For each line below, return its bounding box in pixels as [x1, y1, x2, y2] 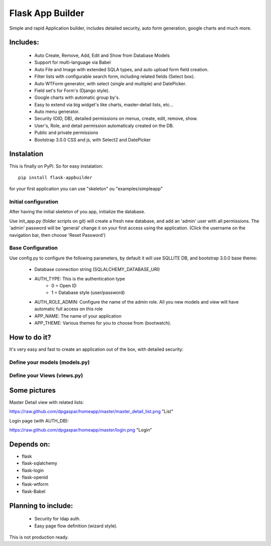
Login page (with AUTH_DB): [9, 418, 69, 424]
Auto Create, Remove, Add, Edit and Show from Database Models [34, 52, 170, 58]
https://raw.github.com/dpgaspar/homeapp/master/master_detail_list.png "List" [9, 408, 174, 415]
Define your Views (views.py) [9, 372, 83, 379]
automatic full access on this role [34, 306, 103, 312]
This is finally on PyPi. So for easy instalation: [9, 163, 103, 169]
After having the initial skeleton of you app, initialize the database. [9, 209, 146, 215]
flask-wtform [22, 481, 49, 487]
